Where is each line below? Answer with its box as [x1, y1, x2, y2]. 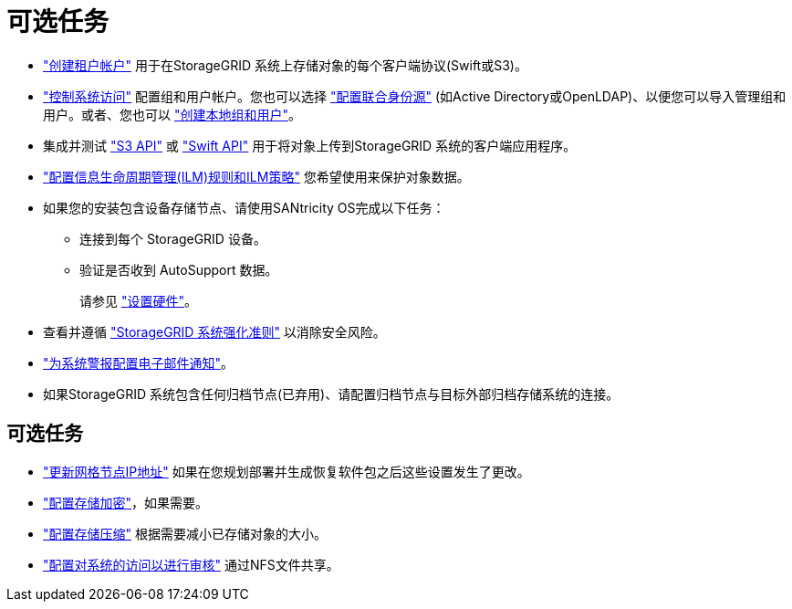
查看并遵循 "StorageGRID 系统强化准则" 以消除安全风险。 [43, 323, 386, 340]
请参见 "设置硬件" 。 [79, 292, 197, 309]
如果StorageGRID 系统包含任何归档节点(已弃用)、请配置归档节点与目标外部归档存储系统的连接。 [43, 385, 620, 402]
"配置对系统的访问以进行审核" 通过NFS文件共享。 [43, 556, 339, 572]
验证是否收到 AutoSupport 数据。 [79, 261, 278, 278]
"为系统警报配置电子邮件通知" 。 [43, 354, 234, 371]
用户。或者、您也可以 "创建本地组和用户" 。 [43, 106, 301, 122]
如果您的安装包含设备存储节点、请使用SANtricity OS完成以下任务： [43, 199, 445, 215]
